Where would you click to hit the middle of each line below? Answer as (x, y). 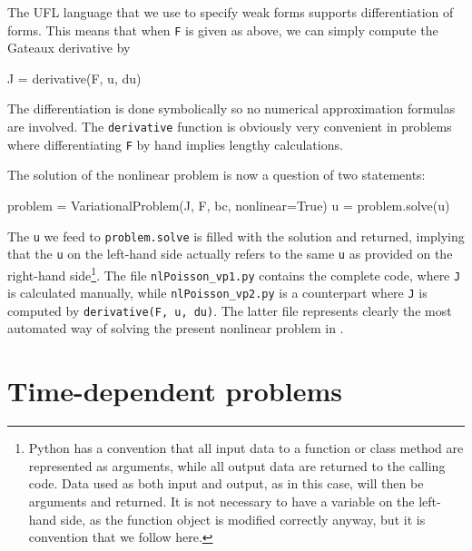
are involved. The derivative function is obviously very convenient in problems (230, 127)
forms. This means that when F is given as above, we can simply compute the (223, 30)
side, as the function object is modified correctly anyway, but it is (243, 519)
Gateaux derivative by (69, 48)
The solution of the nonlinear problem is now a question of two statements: (216, 175)
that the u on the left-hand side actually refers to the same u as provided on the (230, 254)
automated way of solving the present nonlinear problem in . (176, 328)
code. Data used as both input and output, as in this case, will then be (226, 483)
